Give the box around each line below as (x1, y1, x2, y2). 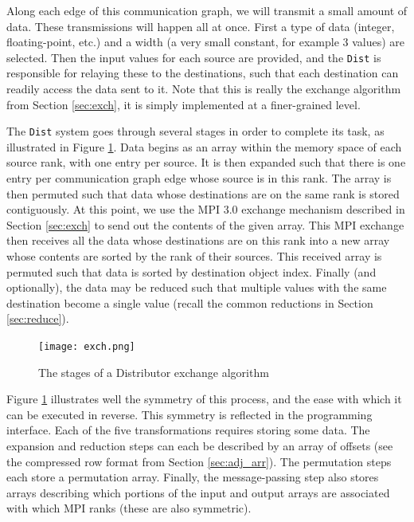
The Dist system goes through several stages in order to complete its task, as (6, 123, 385, 139)
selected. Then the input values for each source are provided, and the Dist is (6, 49, 381, 65)
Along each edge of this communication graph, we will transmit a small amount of (6, 2, 408, 18)
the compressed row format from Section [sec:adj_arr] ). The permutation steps (6, 453, 392, 469)
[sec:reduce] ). (6, 310, 69, 327)
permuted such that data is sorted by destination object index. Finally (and (6, 263, 377, 280)
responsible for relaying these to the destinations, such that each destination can (6, 65, 399, 81)
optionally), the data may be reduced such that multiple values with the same (6, 279, 387, 296)
